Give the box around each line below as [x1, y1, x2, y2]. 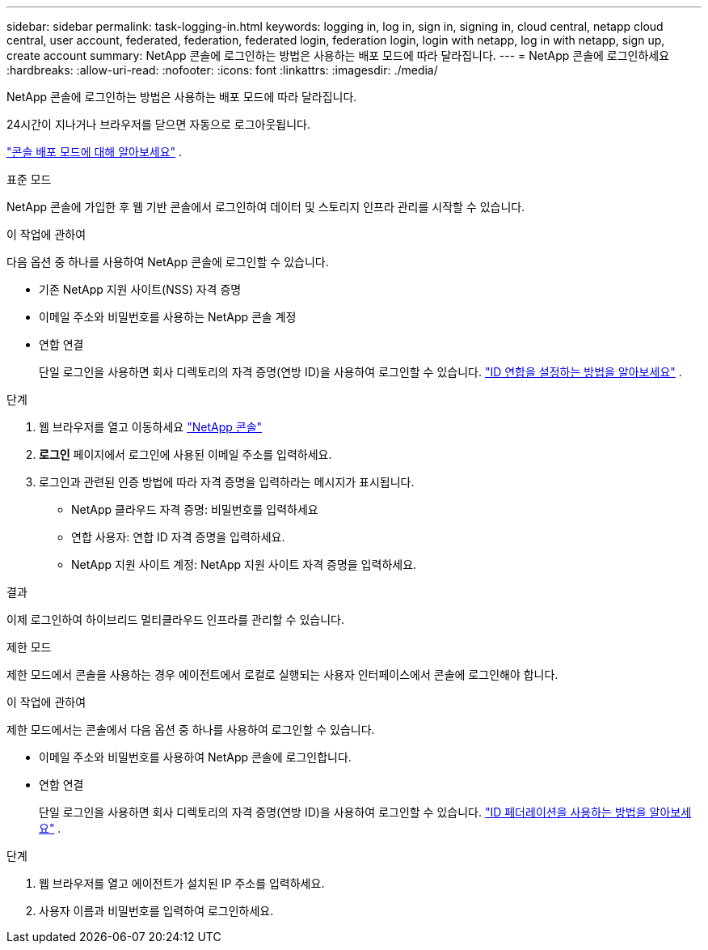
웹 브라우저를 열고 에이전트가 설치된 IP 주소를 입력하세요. [39, 876, 325, 890]
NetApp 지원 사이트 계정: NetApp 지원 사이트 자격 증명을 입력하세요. [71, 558, 417, 571]
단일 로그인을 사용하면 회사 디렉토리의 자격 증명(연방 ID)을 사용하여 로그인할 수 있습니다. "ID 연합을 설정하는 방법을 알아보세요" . [39, 365, 682, 379]
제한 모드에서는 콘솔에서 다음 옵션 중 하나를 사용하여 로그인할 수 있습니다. [6, 723, 375, 736]
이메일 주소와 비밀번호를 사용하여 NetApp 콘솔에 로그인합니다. [39, 750, 352, 764]
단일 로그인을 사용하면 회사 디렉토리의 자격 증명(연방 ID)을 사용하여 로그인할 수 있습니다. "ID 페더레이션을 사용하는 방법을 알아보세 [39, 805, 692, 819]
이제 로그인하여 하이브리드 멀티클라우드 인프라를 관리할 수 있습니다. [6, 613, 344, 626]
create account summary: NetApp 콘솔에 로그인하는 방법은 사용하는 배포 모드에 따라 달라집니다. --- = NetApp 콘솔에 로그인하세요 [6, 49, 670, 62]
